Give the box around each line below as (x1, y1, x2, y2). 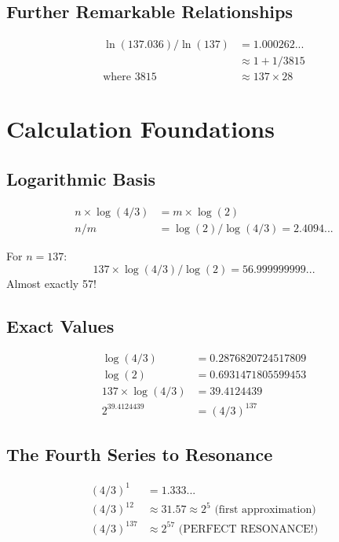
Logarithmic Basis (6, 167, 156, 191)
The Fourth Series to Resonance (6, 442, 273, 466)
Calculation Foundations (6, 112, 275, 145)
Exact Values (6, 313, 115, 337)
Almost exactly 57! (6, 275, 97, 291)
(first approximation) (214, 504, 316, 516)
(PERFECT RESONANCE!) (178, 523, 319, 535)
